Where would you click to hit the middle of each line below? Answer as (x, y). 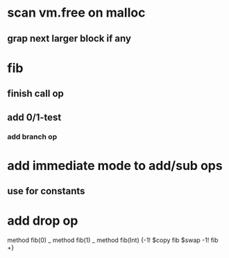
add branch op (32, 137)
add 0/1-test (34, 117)
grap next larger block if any (69, 38)
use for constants (46, 191)
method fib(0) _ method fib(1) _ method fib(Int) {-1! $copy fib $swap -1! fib (113, 240)
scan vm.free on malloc (76, 13)
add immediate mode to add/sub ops (115, 165)
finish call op (36, 94)
